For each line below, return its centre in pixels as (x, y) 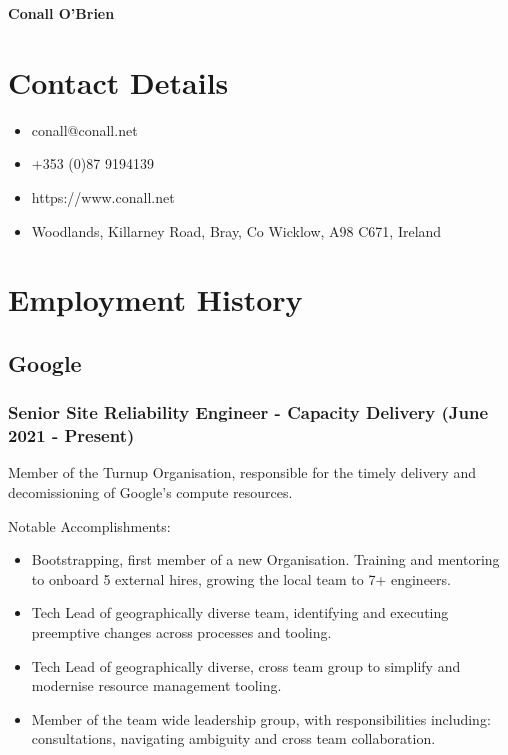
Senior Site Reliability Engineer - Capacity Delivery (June (248, 412)
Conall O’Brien (61, 13)
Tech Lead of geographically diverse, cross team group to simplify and (246, 665)
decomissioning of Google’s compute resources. (150, 491)
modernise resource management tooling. (156, 685)
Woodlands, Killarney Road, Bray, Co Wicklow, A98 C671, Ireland (236, 230)
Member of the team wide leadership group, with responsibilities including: (261, 718)
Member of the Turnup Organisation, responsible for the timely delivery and (242, 472)
